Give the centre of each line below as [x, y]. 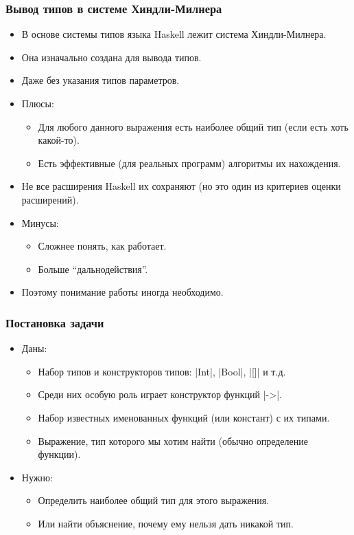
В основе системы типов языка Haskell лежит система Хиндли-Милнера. [174, 34]
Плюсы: [38, 103]
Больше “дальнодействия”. [93, 269]
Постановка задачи [55, 322]
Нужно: [37, 477]
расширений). [50, 199]
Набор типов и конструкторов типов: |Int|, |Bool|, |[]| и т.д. [162, 371]
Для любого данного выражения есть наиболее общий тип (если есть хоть [193, 126]
